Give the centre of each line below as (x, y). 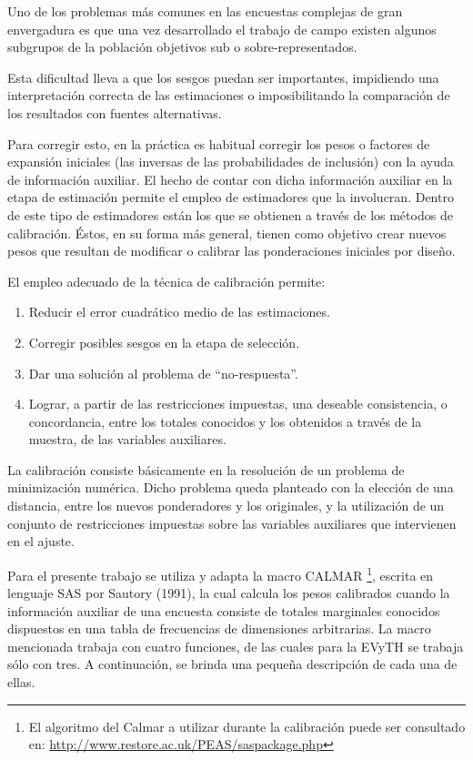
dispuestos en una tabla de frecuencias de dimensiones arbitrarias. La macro (219, 628)
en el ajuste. (41, 541)
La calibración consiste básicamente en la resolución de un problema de (206, 469)
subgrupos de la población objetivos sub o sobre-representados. (182, 47)
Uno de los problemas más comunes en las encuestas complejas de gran (205, 11)
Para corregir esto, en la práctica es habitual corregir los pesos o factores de (219, 143)
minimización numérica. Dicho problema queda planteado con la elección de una (231, 487)
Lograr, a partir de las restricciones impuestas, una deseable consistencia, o (238, 404)
